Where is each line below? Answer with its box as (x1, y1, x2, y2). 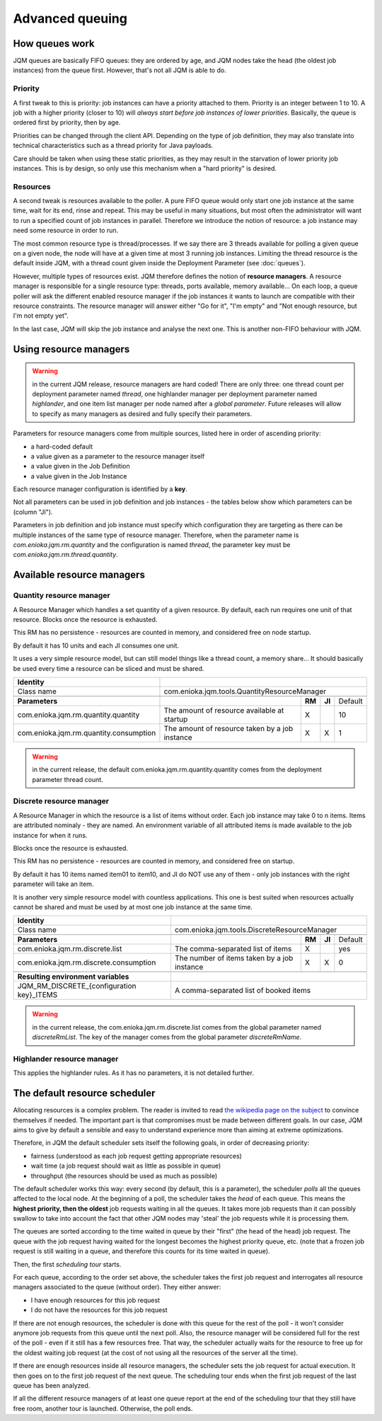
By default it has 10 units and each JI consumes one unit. (13, 641, 180, 650)
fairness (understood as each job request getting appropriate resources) (30, 1151, 242, 1160)
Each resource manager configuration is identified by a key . (13, 485, 187, 493)
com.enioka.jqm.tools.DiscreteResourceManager (174, 925, 337, 935)
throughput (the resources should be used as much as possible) (30, 1171, 218, 1180)
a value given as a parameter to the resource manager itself (30, 451, 205, 460)
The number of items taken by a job (174, 953, 294, 963)
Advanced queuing (13, 11, 127, 26)
